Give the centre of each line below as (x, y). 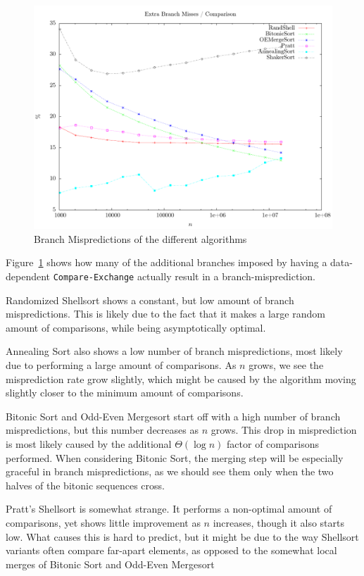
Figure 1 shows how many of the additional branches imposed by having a (167, 262)
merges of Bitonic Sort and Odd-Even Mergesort (110, 564)
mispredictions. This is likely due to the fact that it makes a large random (165, 314)
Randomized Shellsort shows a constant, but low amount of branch (150, 300)
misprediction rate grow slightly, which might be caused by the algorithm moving (181, 378)
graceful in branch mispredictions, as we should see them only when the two (170, 471)
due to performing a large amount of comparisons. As (121, 364)
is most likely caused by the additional (89, 443)
